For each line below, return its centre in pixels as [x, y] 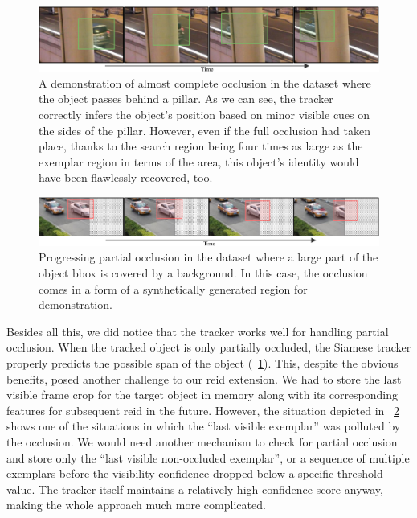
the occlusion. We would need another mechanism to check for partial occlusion [202, 441]
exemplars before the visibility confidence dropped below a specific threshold [195, 473]
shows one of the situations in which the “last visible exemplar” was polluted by [204, 426]
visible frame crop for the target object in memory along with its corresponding [202, 395]
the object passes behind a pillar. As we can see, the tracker [186, 99]
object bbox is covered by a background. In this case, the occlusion [203, 273]
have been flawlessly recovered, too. [126, 177]
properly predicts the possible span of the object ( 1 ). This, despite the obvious [202, 362]
